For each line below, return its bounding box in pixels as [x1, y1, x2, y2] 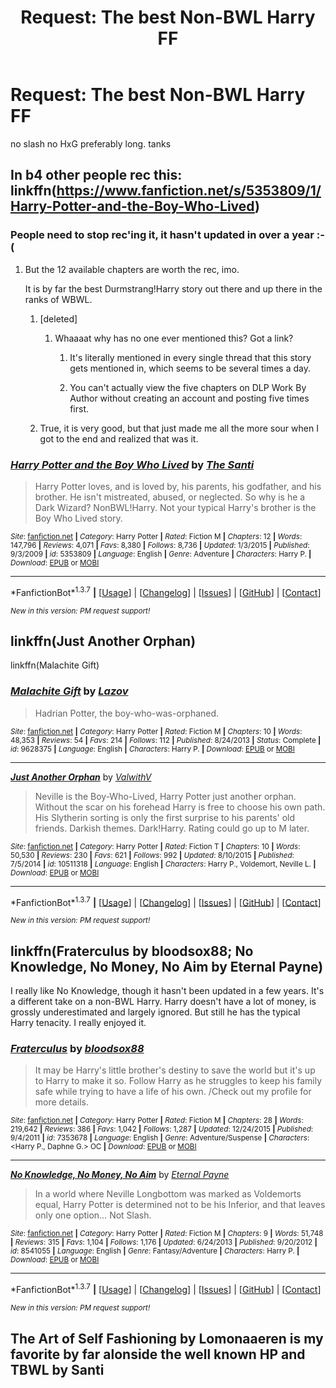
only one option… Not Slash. [34, 1209, 152, 1221]
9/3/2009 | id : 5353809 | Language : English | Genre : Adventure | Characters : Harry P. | [10, 549, 312, 559]
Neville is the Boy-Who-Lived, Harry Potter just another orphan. [34, 790, 297, 802]
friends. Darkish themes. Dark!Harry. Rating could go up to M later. [34, 822, 310, 834]
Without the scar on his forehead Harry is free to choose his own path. [34, 801, 326, 813]
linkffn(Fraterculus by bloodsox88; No [10, 942, 254, 960]
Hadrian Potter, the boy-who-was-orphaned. [34, 707, 220, 719]
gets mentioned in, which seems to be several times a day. [69, 362, 311, 374]
